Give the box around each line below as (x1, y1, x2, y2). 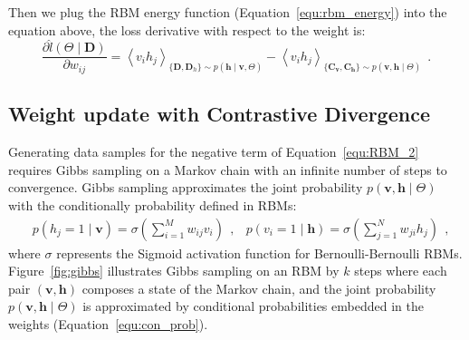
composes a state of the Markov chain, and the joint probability (81, 278, 436, 297)
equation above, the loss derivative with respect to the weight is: (8, 20, 366, 39)
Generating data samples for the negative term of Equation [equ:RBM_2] (8, 142, 419, 161)
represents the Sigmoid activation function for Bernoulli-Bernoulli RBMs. (56, 243, 463, 262)
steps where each (354, 261, 447, 280)
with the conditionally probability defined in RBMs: (8, 195, 297, 214)
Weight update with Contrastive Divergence (8, 100, 430, 128)
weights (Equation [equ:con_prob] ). (8, 314, 208, 333)
